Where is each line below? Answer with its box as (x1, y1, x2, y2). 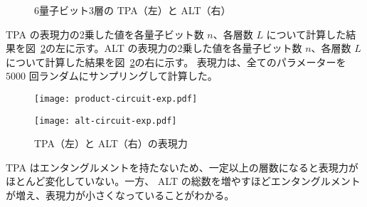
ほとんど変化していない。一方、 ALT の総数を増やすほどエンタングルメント (6, 174, 361, 189)
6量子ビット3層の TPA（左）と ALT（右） (34, 3, 231, 17)
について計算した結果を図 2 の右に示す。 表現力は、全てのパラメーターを (6, 54, 346, 69)
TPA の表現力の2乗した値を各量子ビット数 (6, 26, 204, 41)
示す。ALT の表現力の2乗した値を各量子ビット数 (75, 41, 302, 55)
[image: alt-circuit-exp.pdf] (34, 115, 177, 126)
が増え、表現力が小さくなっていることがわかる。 (6, 188, 235, 203)
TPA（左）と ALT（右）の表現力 (34, 136, 188, 151)
